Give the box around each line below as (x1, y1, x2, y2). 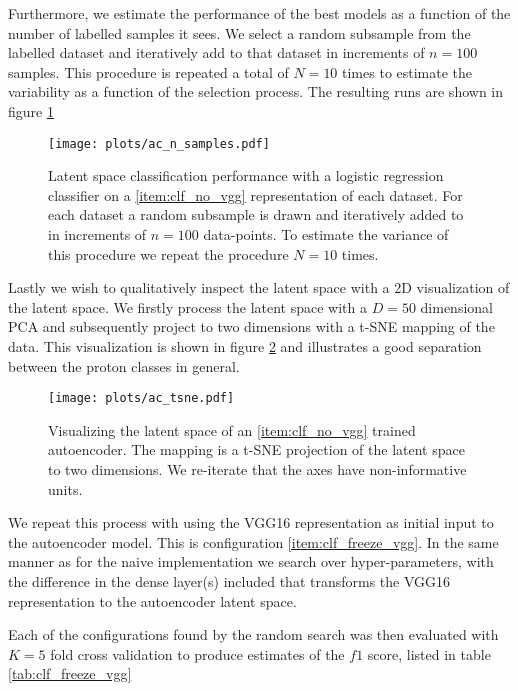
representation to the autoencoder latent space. (8, 590, 297, 611)
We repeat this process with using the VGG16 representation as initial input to (8, 512, 494, 533)
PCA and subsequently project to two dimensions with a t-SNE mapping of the (8, 316, 495, 337)
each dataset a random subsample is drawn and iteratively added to (48, 204, 464, 225)
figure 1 (8, 100, 54, 121)
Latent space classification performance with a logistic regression (48, 165, 444, 186)
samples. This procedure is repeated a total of (8, 61, 289, 82)
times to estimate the (342, 61, 473, 82)
